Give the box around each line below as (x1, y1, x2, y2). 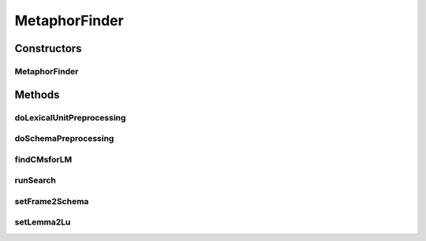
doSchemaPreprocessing (14, 133, 114, 144)
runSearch (14, 175, 57, 186)
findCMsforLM (14, 154, 73, 165)
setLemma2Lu (14, 217, 71, 228)
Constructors (14, 42, 82, 55)
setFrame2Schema (14, 195, 89, 206)
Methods (14, 87, 60, 102)
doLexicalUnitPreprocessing (14, 112, 126, 123)
